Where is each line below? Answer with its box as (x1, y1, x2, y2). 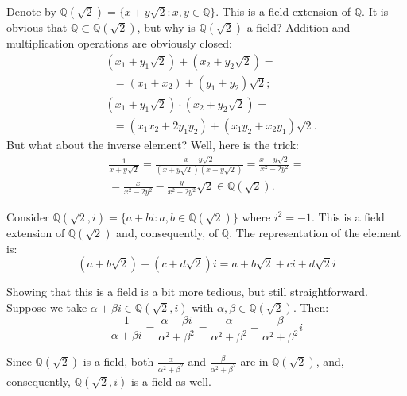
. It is (362, 3, 389, 19)
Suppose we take (6, 298, 87, 315)
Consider (6, 208, 49, 225)
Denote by (6, 3, 56, 19)
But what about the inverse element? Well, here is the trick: (6, 136, 299, 152)
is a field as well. (130, 373, 211, 389)
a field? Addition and (246, 19, 351, 35)
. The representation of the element (229, 224, 401, 240)
